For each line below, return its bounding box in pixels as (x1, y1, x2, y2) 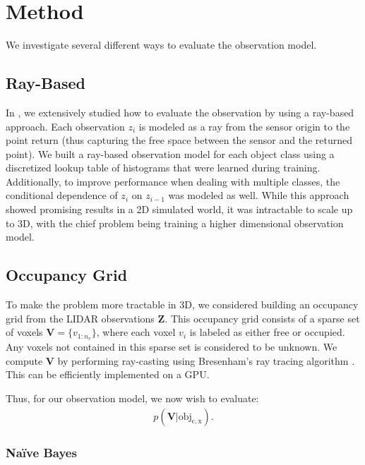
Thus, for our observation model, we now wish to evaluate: (6, 390, 259, 405)
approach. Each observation (6, 119, 125, 133)
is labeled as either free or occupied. (189, 325, 345, 339)
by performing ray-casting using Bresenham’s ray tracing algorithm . (57, 353, 355, 368)
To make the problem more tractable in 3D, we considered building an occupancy (6, 297, 359, 312)
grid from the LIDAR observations (6, 310, 155, 325)
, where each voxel (96, 325, 176, 339)
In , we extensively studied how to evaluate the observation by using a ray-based (6, 104, 354, 119)
